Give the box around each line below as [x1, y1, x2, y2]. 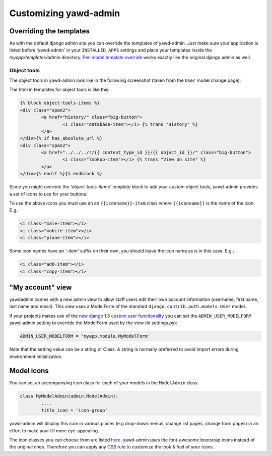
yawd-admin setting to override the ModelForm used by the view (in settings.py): [9, 320, 177, 326]
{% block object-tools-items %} [20, 100, 100, 106]
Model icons [9, 367, 49, 375]
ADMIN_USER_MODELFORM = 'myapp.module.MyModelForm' [20, 333, 151, 339]
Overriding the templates [9, 27, 90, 35]
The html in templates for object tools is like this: [9, 86, 110, 93]
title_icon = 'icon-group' [41, 408, 108, 414]
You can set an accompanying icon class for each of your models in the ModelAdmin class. [9, 380, 199, 386]
